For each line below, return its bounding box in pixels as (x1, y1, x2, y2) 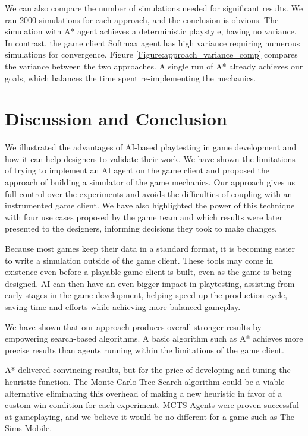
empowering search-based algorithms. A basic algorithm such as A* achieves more (5, 332, 303, 345)
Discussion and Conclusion (5, 106, 227, 131)
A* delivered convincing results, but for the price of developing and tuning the (5, 364, 291, 376)
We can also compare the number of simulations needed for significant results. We (5, 2, 303, 14)
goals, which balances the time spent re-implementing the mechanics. (5, 71, 256, 84)
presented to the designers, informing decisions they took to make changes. (5, 222, 277, 235)
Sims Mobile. (5, 422, 52, 434)
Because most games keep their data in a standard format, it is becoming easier (5, 242, 296, 255)
